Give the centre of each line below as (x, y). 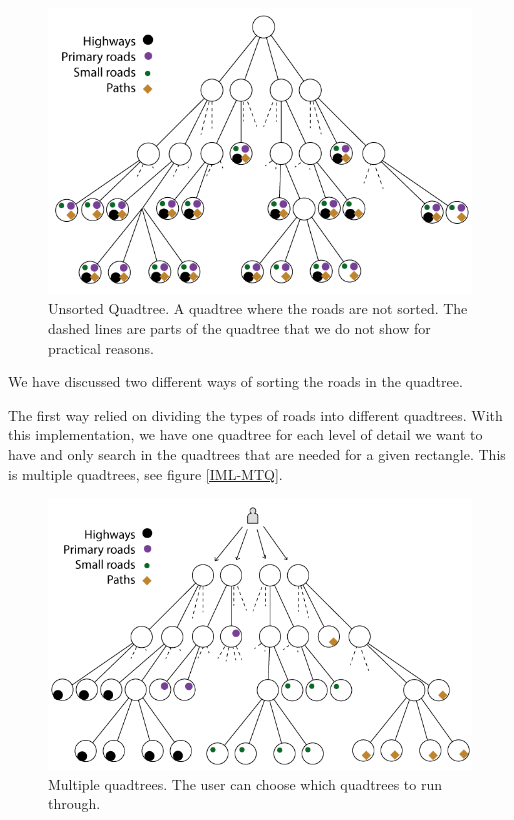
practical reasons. (101, 347)
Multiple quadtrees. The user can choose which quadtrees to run (245, 783)
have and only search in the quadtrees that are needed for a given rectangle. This (257, 453)
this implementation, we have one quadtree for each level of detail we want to (245, 434)
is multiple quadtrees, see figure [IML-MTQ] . (145, 473)
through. (74, 803)
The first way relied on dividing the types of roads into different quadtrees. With (255, 414)
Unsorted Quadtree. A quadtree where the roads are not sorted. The (258, 308)
